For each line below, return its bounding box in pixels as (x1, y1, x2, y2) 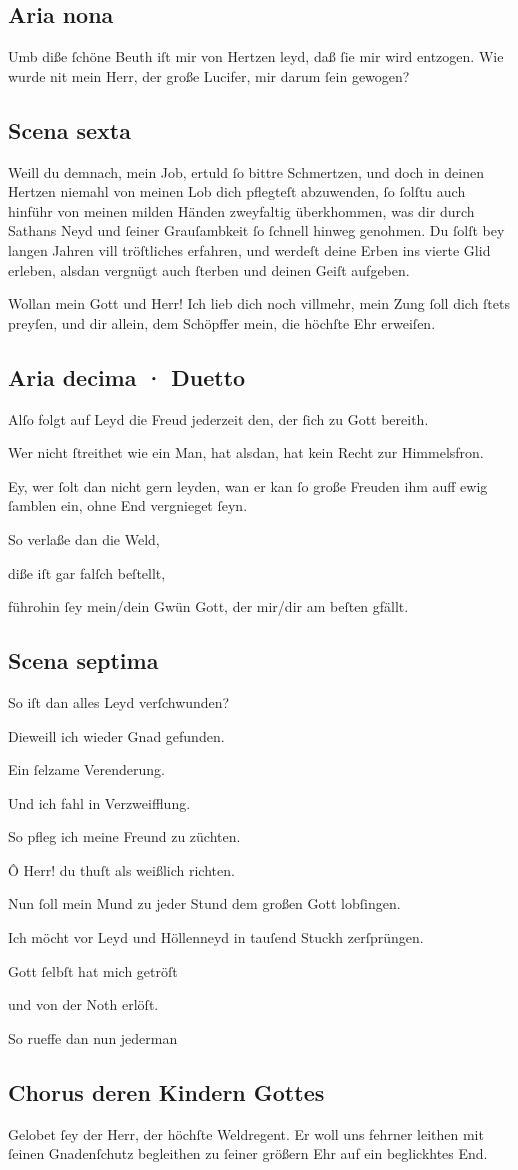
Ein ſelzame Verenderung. (8, 759, 166, 780)
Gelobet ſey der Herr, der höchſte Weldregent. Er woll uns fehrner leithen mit (8, 1123, 484, 1144)
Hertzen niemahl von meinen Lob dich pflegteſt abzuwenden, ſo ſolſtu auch (8, 181, 466, 202)
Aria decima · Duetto (8, 361, 246, 392)
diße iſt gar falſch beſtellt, (8, 562, 166, 583)
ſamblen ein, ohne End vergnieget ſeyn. (8, 495, 248, 516)
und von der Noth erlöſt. (8, 994, 159, 1015)
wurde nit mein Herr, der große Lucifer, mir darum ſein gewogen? (8, 65, 410, 86)
